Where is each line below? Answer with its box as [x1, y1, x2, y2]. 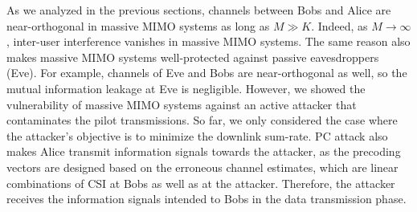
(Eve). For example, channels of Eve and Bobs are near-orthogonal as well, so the [6, 64, 407, 81]
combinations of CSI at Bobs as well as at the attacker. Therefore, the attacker [6, 174, 395, 191]
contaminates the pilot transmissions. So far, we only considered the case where [6, 112, 398, 128]
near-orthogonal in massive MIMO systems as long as [6, 17, 270, 34]
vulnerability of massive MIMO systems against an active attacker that [6, 96, 357, 112]
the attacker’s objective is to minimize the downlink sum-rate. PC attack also [6, 127, 388, 144]
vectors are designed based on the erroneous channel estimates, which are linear [6, 158, 399, 175]
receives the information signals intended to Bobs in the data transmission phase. [6, 190, 407, 207]
